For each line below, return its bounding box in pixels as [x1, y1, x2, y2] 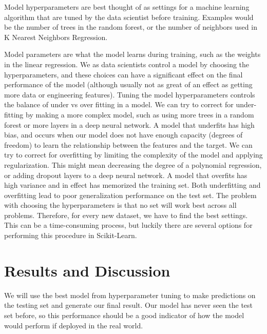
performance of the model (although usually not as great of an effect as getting [4, 79, 253, 90]
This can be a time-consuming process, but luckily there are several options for [4, 220, 253, 230]
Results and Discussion [4, 260, 170, 281]
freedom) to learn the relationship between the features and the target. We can [4, 139, 253, 150]
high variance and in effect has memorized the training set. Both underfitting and [4, 180, 261, 190]
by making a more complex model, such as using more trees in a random [26, 109, 254, 120]
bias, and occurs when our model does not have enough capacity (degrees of [4, 129, 243, 140]
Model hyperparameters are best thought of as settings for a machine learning [4, 2, 250, 12]
